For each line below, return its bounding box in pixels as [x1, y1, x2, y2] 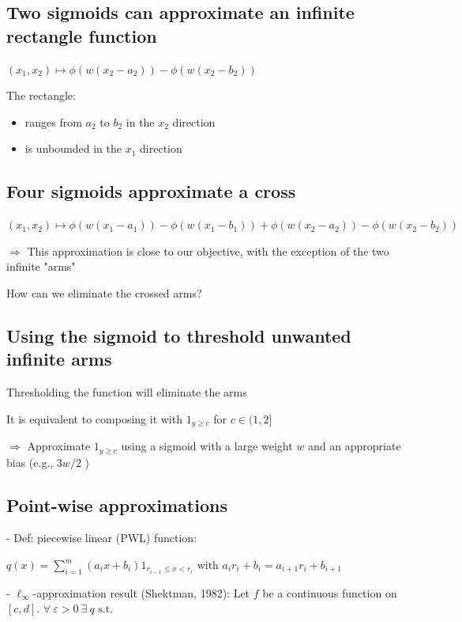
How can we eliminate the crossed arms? [6, 284, 202, 301]
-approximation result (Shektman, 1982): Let [32, 584, 250, 601]
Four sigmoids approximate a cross [6, 179, 296, 203]
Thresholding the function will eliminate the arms [6, 384, 247, 400]
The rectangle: [6, 87, 76, 104]
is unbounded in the [24, 140, 122, 157]
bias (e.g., [6, 453, 54, 470]
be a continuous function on [262, 584, 397, 601]
